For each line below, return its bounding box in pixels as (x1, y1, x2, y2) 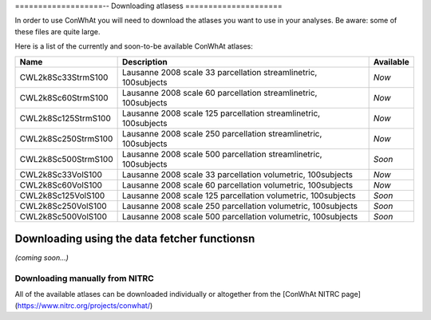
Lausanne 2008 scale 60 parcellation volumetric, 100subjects (121, 180, 354, 191)
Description (121, 56, 168, 67)
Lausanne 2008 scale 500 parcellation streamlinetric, (121, 148, 322, 160)
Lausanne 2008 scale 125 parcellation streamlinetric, (121, 108, 321, 119)
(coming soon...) (14, 253, 69, 263)
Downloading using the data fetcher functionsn (14, 231, 255, 245)
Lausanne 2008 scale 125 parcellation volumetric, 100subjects (121, 190, 356, 201)
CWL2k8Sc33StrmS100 (19, 72, 109, 83)
